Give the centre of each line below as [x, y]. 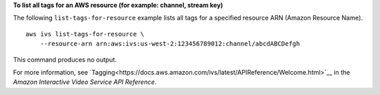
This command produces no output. [65, 59]
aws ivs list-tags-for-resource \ [85, 34]
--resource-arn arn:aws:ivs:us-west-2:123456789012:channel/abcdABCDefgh [170, 44]
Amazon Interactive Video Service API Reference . [85, 82]
